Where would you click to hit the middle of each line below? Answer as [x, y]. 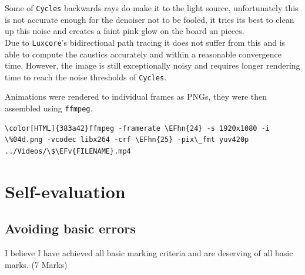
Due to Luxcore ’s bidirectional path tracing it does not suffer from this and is [145, 42]
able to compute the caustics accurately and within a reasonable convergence [143, 54]
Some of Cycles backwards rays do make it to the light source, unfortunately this [152, 8]
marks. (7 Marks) [36, 264]
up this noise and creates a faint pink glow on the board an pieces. [125, 31]
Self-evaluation [65, 191]
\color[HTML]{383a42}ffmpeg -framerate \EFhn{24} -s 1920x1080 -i [138, 128]
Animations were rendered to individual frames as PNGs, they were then [136, 96]
